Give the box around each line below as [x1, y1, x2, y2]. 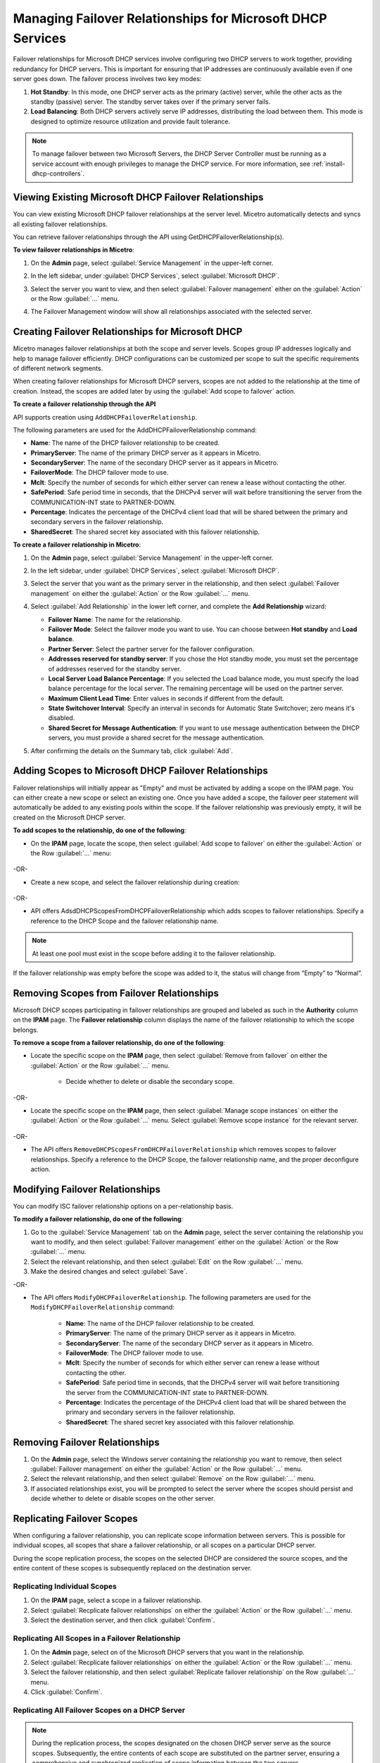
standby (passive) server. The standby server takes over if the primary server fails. [30, 97, 271, 106]
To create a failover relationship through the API [13, 400, 156, 408]
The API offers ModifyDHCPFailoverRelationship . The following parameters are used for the [30, 1293, 311, 1302]
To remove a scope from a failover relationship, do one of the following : [13, 1039, 225, 1047]
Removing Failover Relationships [13, 1436, 160, 1448]
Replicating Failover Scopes [13, 1513, 138, 1525]
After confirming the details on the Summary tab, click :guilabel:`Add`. [30, 746, 234, 755]
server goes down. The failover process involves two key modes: [13, 75, 202, 83]
